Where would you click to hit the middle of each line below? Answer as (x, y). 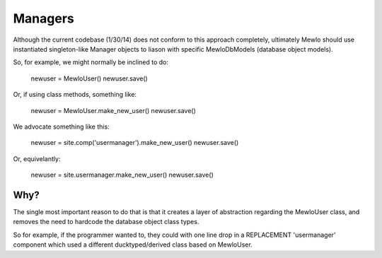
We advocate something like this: (61, 127)
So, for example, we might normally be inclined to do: (91, 62)
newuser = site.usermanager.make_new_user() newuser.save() (122, 175)
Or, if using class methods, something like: (75, 95)
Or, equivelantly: (37, 158)
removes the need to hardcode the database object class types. (106, 222)
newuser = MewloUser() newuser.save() (89, 78)
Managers (44, 18)
